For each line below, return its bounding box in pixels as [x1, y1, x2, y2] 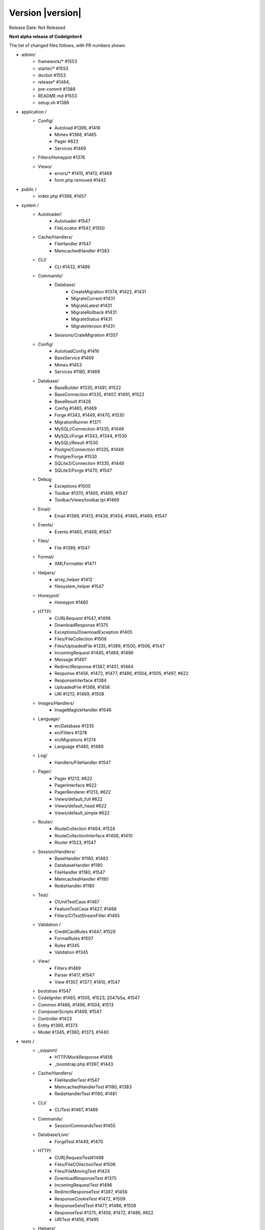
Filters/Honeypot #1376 [38, 154, 85, 160]
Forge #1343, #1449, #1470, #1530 [54, 412, 125, 418]
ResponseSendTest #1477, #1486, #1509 [54, 1203, 136, 1209]
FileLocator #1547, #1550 [54, 225, 105, 231]
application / [21, 109, 47, 115]
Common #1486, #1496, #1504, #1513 [38, 1002, 114, 1008]
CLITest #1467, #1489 [54, 1107, 98, 1113]
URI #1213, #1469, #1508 [54, 691, 105, 697]
